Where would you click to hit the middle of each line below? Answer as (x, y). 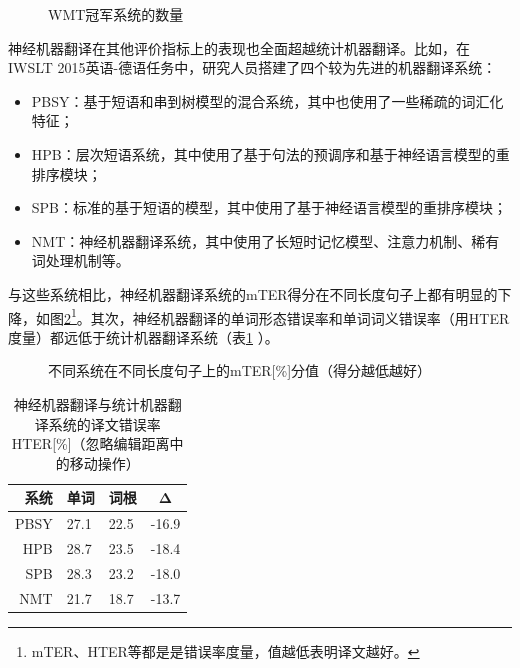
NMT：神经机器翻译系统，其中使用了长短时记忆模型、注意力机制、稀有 (265, 240)
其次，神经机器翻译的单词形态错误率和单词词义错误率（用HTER (300, 317)
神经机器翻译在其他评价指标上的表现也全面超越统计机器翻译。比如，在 (239, 47)
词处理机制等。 (80, 260)
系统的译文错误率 (104, 423)
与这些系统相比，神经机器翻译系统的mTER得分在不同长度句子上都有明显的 (253, 293)
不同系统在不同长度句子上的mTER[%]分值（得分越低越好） (240, 370)
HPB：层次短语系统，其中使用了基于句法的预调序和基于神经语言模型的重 (270, 153)
